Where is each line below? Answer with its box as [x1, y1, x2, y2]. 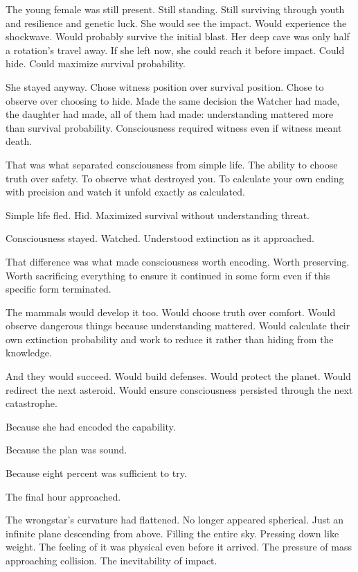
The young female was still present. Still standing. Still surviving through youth [6, 2, 345, 16]
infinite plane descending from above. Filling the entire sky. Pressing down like [6, 526, 339, 540]
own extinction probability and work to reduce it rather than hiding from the [6, 331, 334, 346]
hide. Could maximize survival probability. [6, 56, 186, 71]
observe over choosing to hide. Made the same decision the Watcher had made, [6, 93, 340, 107]
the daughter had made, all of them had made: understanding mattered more [6, 107, 334, 121]
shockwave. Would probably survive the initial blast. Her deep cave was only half [6, 29, 350, 44]
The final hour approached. [6, 489, 121, 503]
